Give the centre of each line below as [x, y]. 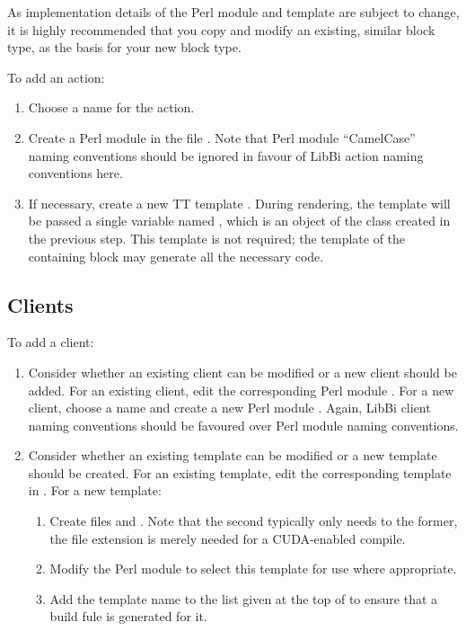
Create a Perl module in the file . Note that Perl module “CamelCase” [222, 137]
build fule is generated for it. [128, 616]
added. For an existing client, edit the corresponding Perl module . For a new [241, 390]
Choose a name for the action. [111, 107]
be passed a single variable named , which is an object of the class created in [239, 221]
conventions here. [75, 173]
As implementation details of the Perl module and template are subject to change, [233, 12]
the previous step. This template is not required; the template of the [217, 238]
